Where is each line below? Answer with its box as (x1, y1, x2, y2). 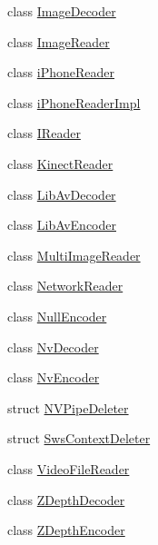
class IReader (7, 124, 81, 143)
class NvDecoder (7, 337, 99, 356)
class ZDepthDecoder (7, 490, 125, 509)
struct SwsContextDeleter (7, 429, 151, 448)
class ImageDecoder (7, 2, 116, 20)
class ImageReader (7, 32, 110, 51)
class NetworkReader (7, 276, 123, 295)
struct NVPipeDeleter (7, 398, 129, 417)
